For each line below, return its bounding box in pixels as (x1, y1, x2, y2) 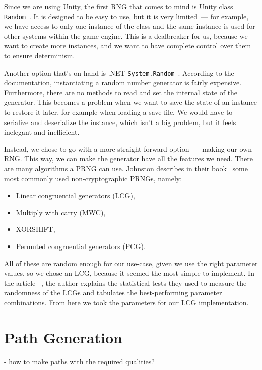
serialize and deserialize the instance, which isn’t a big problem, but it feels (4, 116, 236, 127)
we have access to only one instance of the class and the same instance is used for (4, 21, 255, 31)
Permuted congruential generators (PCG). (16, 241, 146, 251)
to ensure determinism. (4, 50, 75, 61)
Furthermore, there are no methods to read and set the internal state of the (4, 87, 238, 97)
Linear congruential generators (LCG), (16, 190, 135, 201)
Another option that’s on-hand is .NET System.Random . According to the (4, 67, 234, 78)
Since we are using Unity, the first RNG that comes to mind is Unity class (4, 1, 233, 11)
